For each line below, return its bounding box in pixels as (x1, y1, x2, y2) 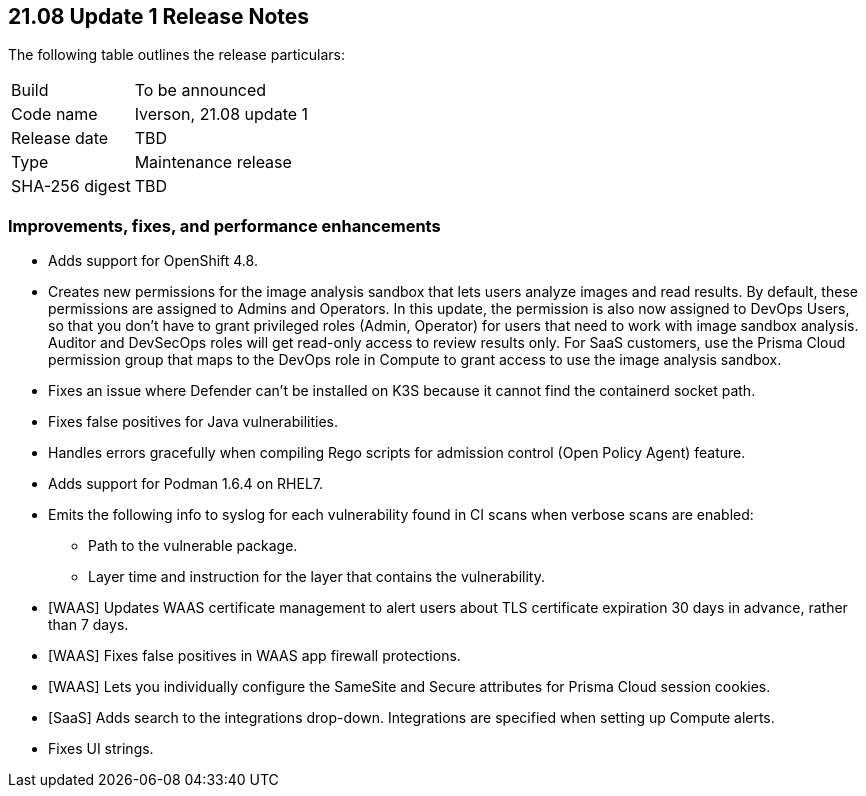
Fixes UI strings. (48, 740, 154, 758)
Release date (11, 128, 109, 149)
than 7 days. (48, 616, 129, 634)
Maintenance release (134, 152, 292, 173)
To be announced (134, 80, 267, 101)
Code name (11, 104, 98, 125)
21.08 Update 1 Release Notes (8, 4, 310, 29)
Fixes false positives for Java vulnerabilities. (48, 413, 339, 431)
